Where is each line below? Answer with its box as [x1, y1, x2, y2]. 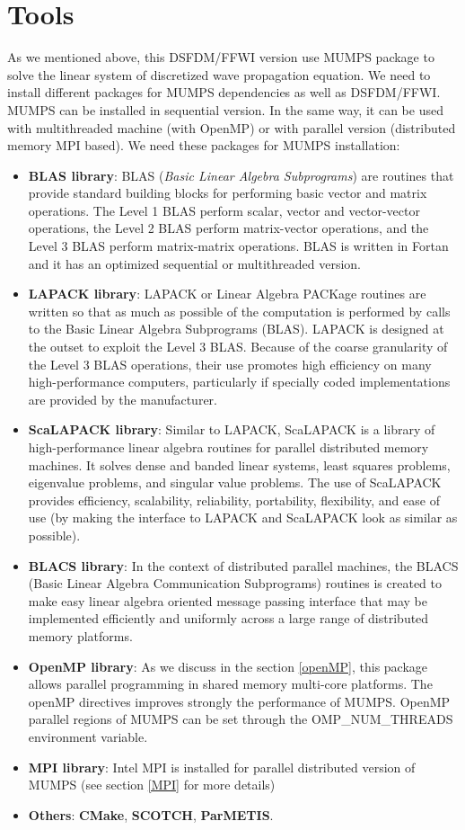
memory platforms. [28, 626, 133, 645]
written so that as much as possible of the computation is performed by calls [28, 301, 451, 320]
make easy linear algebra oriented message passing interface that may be [28, 591, 428, 610]
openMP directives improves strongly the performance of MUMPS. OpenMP [28, 692, 451, 710]
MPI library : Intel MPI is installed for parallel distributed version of [28, 757, 416, 776]
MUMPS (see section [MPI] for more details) [28, 775, 276, 794]
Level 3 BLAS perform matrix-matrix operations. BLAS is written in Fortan [28, 237, 449, 255]
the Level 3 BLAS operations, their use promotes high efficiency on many [28, 354, 432, 373]
